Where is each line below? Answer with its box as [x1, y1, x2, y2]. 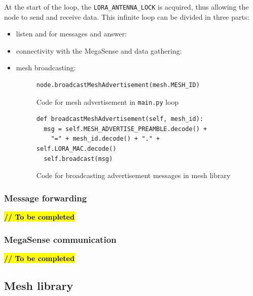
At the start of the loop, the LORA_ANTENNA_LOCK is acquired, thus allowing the [4, 2, 249, 12]
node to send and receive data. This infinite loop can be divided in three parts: [4, 11, 249, 22]
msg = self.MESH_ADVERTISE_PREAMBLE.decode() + [44, 125, 207, 133]
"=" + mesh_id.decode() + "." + [51, 135, 160, 143]
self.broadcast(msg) [44, 155, 113, 162]
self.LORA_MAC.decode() [36, 145, 117, 153]
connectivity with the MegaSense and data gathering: [16, 45, 182, 56]
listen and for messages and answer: [16, 28, 127, 39]
